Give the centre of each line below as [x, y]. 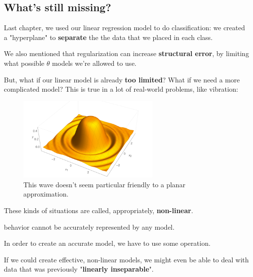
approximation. [46, 194]
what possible [24, 63]
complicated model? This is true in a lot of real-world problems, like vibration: [121, 89]
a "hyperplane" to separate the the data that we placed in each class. [108, 37]
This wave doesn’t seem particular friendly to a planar [104, 184]
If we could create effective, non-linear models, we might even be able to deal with [126, 259]
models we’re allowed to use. [94, 63]
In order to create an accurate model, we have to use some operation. [107, 243]
